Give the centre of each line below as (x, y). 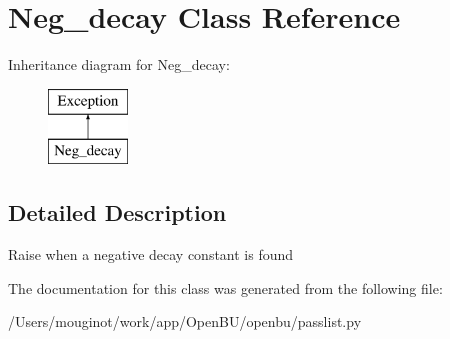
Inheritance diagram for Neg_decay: (119, 64)
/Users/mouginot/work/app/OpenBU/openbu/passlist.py (185, 321)
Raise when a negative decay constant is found (151, 254)
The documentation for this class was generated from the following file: (225, 287)
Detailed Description (117, 212)
